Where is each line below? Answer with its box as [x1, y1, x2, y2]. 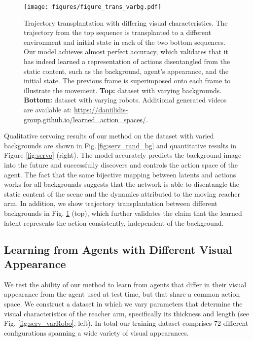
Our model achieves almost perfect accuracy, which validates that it [24, 46, 228, 57]
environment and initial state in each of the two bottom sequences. [24, 36, 225, 47]
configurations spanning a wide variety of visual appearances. [4, 327, 189, 338]
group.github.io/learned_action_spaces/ [24, 114, 146, 124]
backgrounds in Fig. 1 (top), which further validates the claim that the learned [4, 207, 242, 218]
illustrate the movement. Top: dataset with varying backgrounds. [24, 85, 222, 95]
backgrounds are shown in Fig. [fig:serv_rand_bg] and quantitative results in [4, 140, 237, 150]
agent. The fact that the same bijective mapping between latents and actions [4, 169, 236, 179]
